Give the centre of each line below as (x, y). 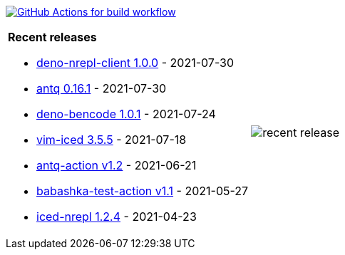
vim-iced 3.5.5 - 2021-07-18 (112, 140)
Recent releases (52, 37)
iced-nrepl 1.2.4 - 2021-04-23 (117, 217)
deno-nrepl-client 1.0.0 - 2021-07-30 (135, 63)
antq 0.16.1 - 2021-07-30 (102, 88)
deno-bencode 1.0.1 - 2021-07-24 (126, 114)
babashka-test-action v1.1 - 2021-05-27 (143, 191)
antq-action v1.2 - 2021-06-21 (117, 165)
